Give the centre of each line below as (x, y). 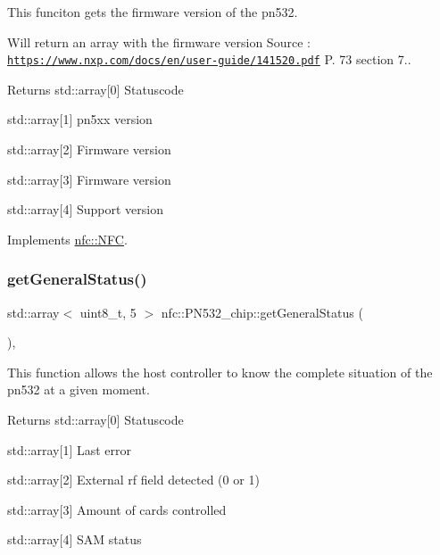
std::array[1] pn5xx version (80, 119)
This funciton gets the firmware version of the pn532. (153, 12)
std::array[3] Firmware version (89, 179)
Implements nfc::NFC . (67, 239)
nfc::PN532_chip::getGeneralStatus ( (262, 312)
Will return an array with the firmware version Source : (159, 41)
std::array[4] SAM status (75, 539)
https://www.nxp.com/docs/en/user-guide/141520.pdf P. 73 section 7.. (209, 59)
